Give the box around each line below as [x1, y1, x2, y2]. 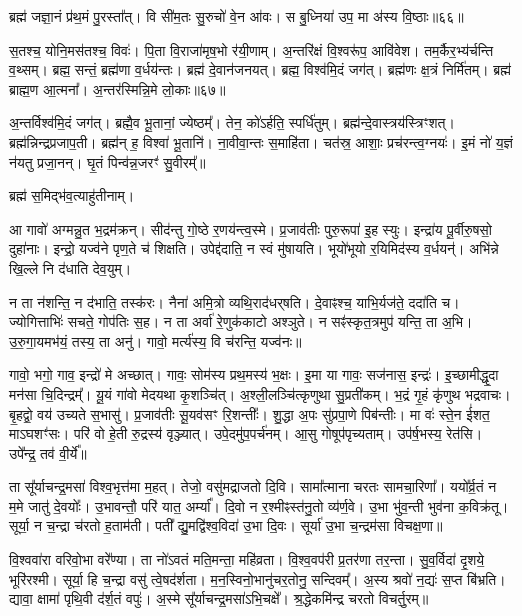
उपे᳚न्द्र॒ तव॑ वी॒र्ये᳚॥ [9, 442, 87, 463]
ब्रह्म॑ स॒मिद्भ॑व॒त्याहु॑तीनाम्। [9, 185, 135, 206]
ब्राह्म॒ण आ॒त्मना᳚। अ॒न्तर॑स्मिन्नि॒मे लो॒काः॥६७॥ [9, 78, 226, 99]
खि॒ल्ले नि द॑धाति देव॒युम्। [9, 257, 132, 278]
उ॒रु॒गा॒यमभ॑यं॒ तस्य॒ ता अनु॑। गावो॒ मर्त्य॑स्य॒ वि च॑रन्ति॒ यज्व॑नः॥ [9, 330, 302, 351]
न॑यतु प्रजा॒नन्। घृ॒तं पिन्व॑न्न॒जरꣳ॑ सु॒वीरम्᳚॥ [9, 151, 206, 172]
